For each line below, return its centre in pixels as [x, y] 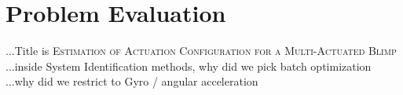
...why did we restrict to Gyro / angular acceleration [132, 81]
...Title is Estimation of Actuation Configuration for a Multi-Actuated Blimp [201, 51]
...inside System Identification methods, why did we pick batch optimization [189, 66]
